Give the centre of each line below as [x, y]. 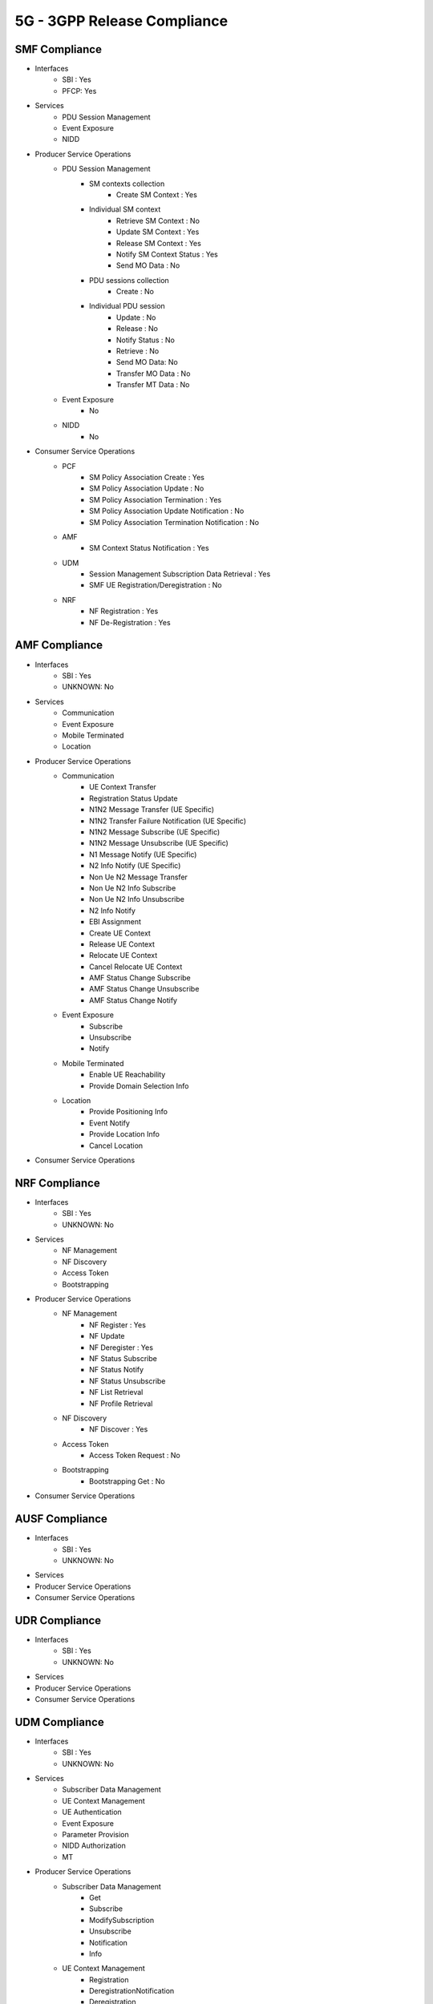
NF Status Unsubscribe [127, 1381]
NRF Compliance [57, 1183]
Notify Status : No [146, 340]
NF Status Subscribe [123, 1358]
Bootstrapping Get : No [127, 1481]
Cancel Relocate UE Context [136, 967]
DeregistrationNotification [132, 1991]
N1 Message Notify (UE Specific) [143, 855]
